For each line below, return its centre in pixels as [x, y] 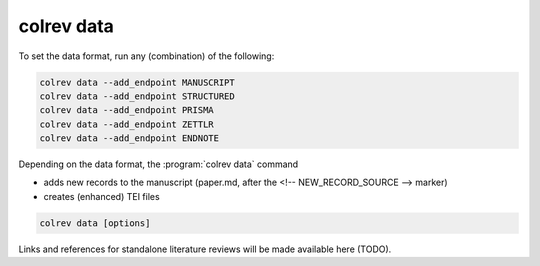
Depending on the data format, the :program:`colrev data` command [158, 164]
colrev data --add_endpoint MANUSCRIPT [137, 82]
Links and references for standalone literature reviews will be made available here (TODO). [205, 249]
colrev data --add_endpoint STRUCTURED [137, 96]
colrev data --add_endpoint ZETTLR [126, 124]
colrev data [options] [95, 223]
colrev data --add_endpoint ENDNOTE [129, 138]
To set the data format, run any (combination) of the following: [146, 56]
